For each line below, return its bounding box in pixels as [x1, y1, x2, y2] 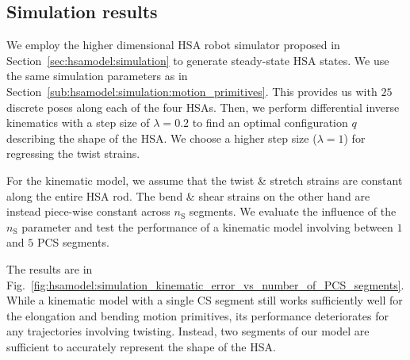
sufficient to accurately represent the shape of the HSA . [6, 338, 276, 354]
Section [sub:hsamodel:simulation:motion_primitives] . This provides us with [6, 82, 377, 99]
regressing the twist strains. [6, 145, 140, 162]
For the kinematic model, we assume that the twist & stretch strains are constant [6, 171, 403, 188]
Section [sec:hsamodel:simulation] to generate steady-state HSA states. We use [6, 52, 389, 68]
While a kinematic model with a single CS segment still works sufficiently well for [6, 292, 403, 308]
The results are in [6, 260, 93, 277]
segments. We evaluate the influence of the [189, 203, 397, 220]
